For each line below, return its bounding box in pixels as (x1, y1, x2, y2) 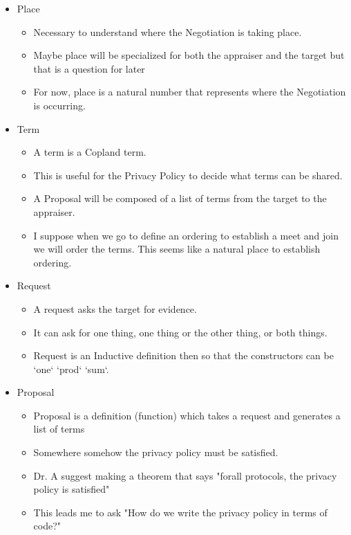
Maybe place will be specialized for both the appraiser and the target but (33, 48, 345, 62)
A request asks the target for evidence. (33, 301, 197, 316)
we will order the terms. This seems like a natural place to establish (33, 242, 321, 256)
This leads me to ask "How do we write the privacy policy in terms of (33, 505, 328, 519)
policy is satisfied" (33, 482, 110, 496)
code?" (33, 518, 61, 533)
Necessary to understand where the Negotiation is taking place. (33, 24, 302, 39)
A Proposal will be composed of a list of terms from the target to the (33, 191, 327, 206)
